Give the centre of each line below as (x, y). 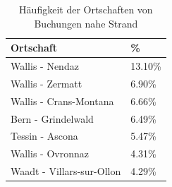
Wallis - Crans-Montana (62, 101)
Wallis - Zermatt (47, 83)
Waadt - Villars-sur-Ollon (66, 171)
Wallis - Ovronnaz (50, 153)
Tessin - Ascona (44, 136)
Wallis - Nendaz (45, 66)
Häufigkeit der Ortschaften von (86, 9)
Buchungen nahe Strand (86, 23)
